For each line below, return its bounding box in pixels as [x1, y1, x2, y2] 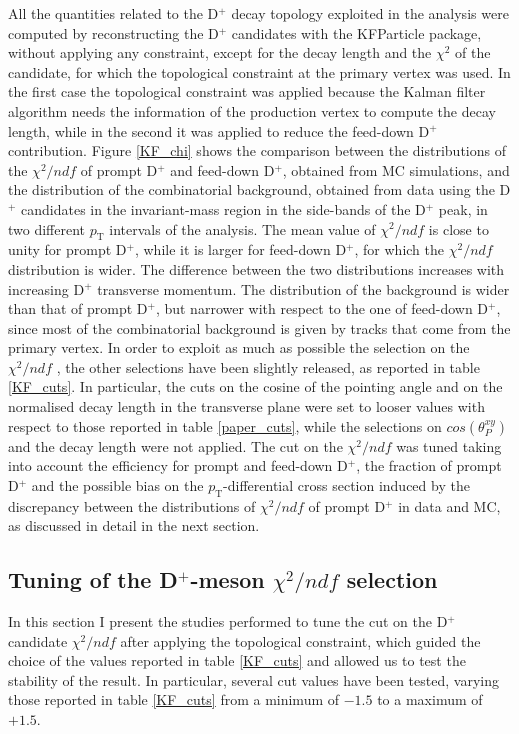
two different [8, 218, 86, 239]
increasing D [8, 278, 85, 299]
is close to [428, 218, 489, 239]
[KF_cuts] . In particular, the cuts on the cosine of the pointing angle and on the [8, 376, 503, 397]
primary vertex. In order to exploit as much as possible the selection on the [8, 337, 470, 358]
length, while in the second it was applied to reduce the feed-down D [8, 120, 430, 141]
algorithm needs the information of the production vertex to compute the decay [8, 100, 496, 121]
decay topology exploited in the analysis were [231, 3, 509, 23]
